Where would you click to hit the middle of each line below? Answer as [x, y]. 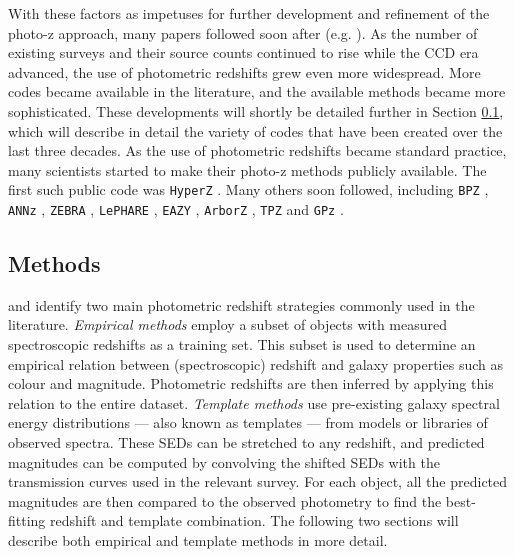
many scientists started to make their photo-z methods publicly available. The [247, 169]
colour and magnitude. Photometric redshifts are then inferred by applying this [251, 383]
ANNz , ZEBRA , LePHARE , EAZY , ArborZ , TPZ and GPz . [176, 209]
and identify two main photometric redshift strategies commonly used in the [241, 304]
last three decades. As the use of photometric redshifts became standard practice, [257, 150]
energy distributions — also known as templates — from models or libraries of [248, 422]
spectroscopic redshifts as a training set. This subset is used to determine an [242, 344]
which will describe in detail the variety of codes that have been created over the [255, 130]
